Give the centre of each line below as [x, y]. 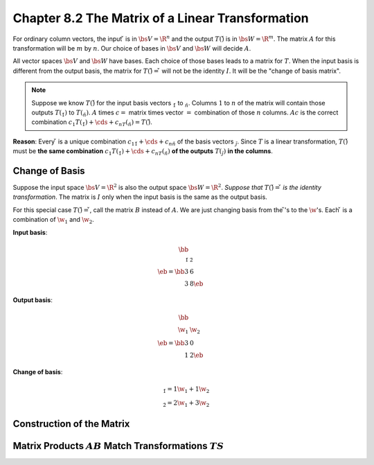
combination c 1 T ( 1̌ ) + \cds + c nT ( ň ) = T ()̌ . [92, 123]
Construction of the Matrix [71, 424]
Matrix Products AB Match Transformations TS [118, 446]
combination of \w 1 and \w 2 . [54, 220]
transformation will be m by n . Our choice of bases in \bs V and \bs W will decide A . [132, 48]
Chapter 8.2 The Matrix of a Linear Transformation [161, 18]
